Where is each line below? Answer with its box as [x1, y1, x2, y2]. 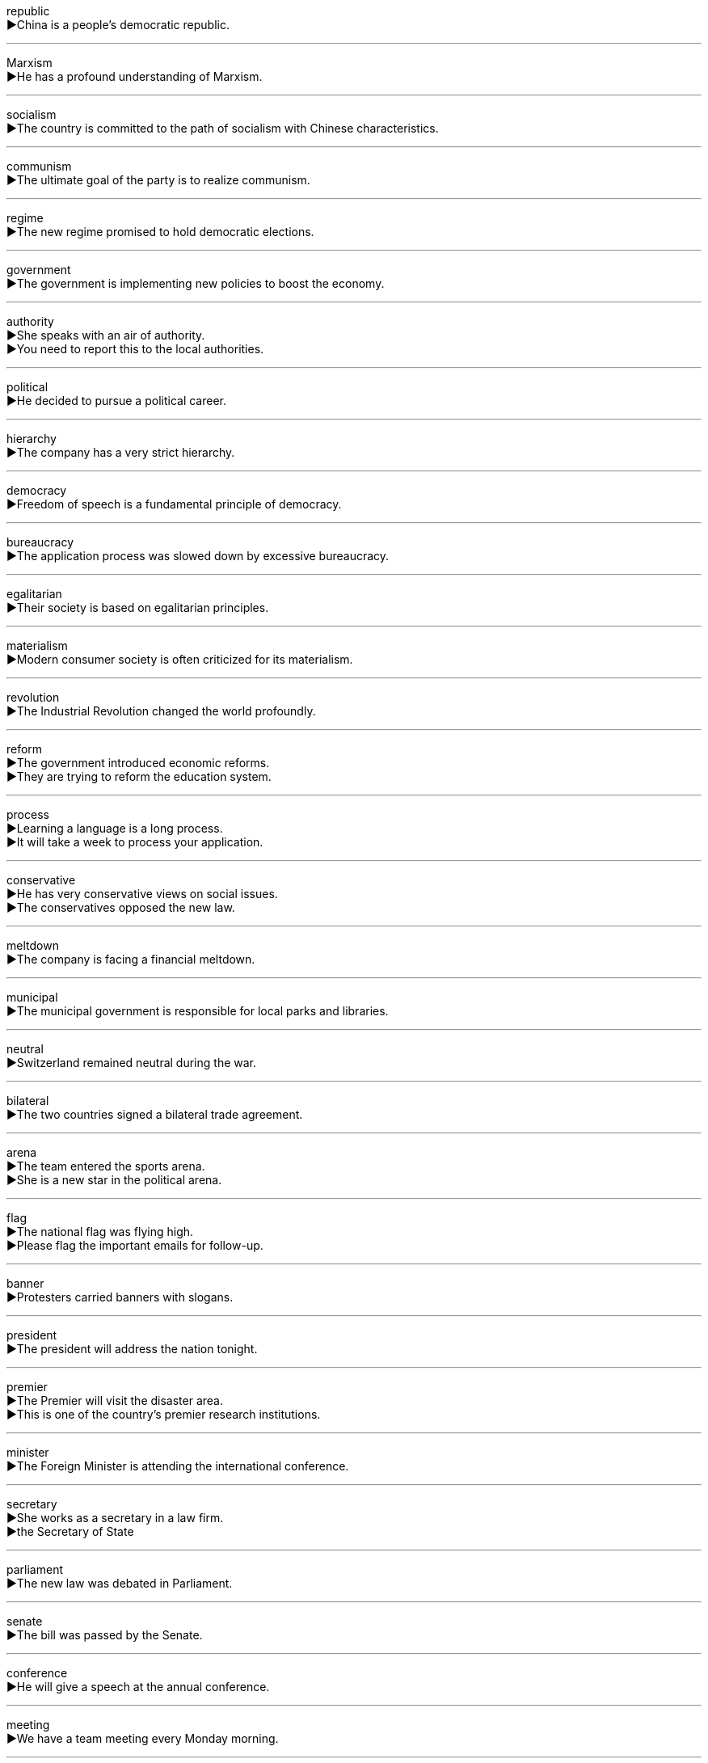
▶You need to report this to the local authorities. [6, 342, 264, 356]
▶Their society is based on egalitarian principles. [6, 601, 269, 614]
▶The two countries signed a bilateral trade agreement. [6, 1107, 303, 1121]
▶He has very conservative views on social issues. [6, 887, 278, 900]
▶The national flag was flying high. [6, 1225, 194, 1238]
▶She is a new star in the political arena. [6, 1173, 222, 1187]
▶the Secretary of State [6, 1525, 134, 1538]
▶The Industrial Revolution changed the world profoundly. [6, 704, 316, 718]
